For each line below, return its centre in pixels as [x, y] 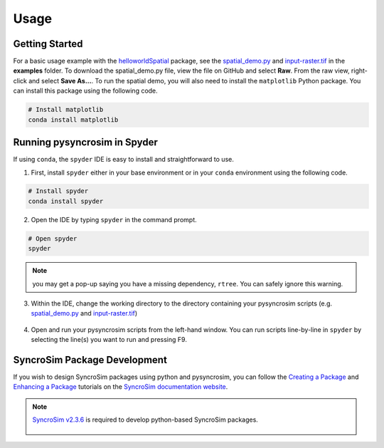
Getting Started [48, 44]
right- [359, 71]
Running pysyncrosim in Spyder [85, 142]
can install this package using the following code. [85, 91]
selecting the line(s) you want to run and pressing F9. [109, 340]
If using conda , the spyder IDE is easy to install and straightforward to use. [123, 160]
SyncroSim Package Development [90, 360]
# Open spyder [53, 238]
